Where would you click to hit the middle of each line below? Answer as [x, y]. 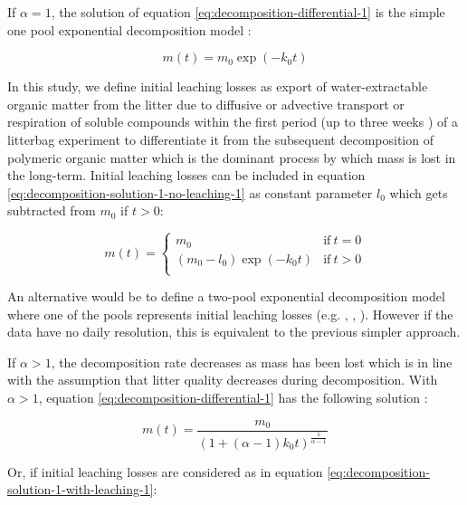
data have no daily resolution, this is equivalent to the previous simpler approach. [234, 332]
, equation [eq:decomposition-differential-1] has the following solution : [233, 397]
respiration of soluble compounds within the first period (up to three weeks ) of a [233, 122]
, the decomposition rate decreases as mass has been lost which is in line [252, 362]
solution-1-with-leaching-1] [81, 489]
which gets [419, 192]
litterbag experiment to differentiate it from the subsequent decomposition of [220, 139]
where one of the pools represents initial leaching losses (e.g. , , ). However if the [230, 314]
